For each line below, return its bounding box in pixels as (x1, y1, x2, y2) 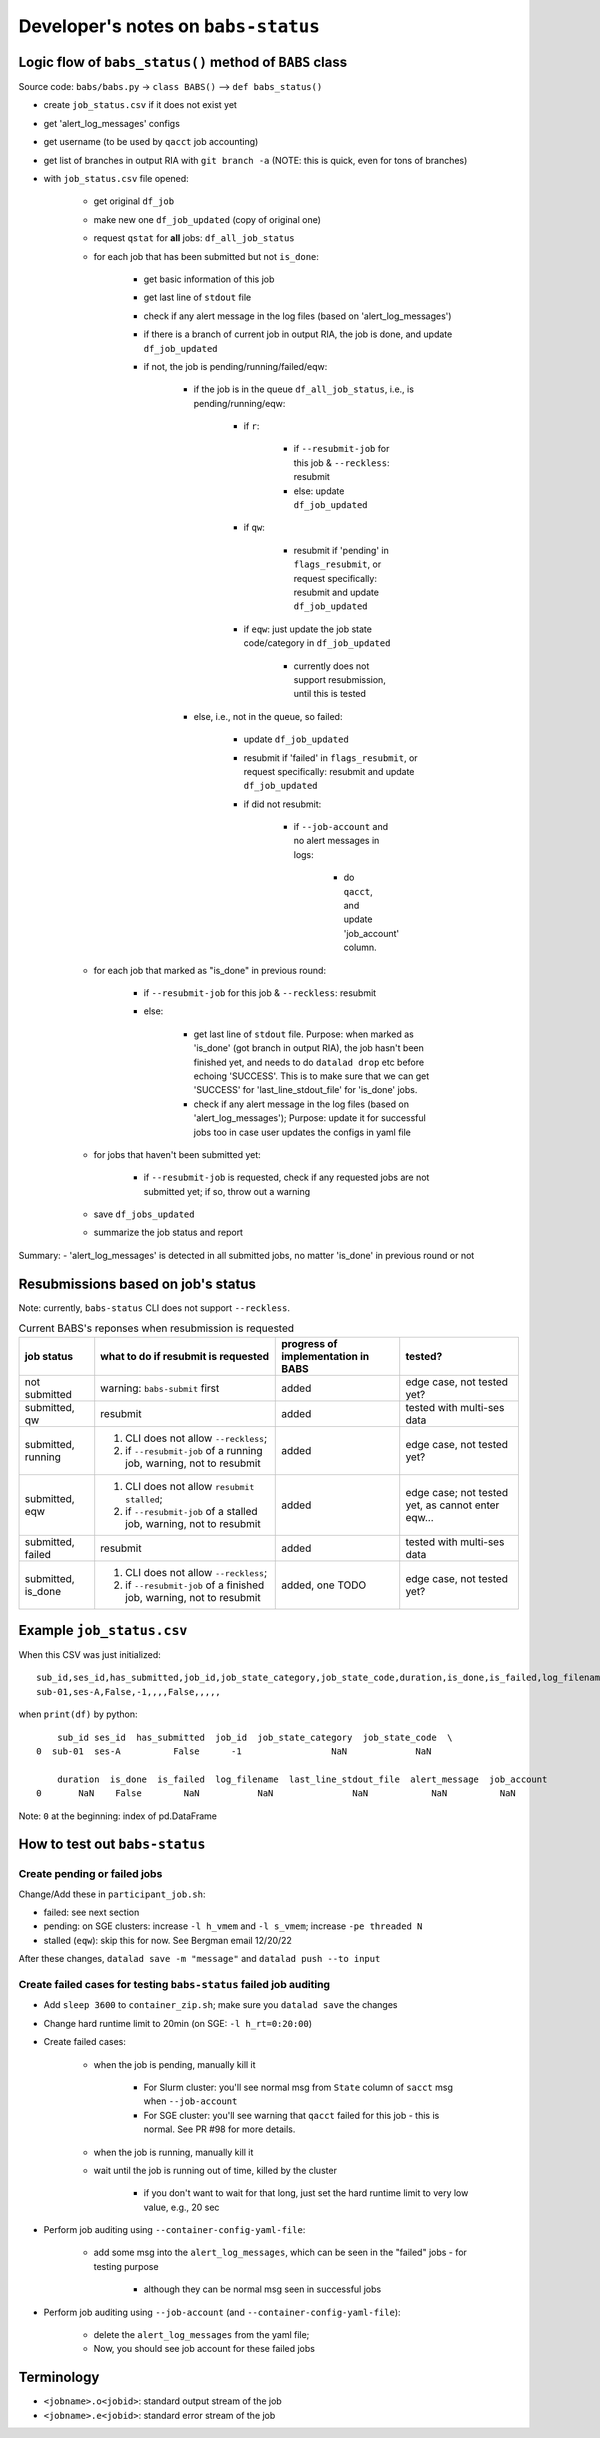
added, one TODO (281, 1578, 367, 1592)
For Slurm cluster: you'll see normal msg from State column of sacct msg (143, 2081, 454, 2093)
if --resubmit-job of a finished (125, 1578, 265, 1592)
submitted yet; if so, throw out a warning (143, 1185, 311, 1197)
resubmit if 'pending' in (293, 544, 389, 556)
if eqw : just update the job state (243, 623, 372, 635)
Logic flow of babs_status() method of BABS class (18, 53, 348, 70)
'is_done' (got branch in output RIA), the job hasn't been (193, 1042, 424, 1054)
